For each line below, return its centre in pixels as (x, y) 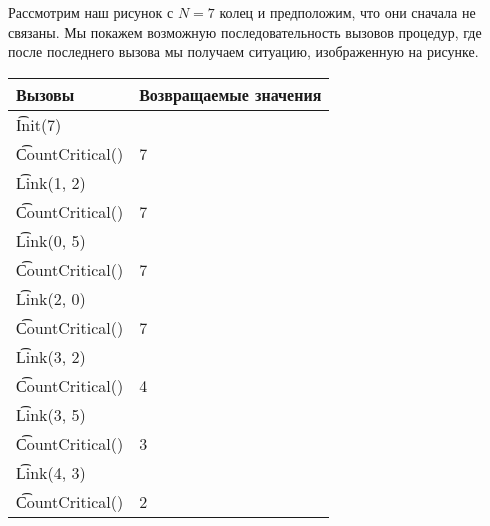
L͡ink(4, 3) (51, 472)
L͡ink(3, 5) (51, 414)
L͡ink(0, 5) (51, 240)
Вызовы (45, 94)
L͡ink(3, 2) (51, 356)
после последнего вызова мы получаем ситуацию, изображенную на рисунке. (243, 51)
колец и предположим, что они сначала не (347, 12)
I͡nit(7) (39, 124)
